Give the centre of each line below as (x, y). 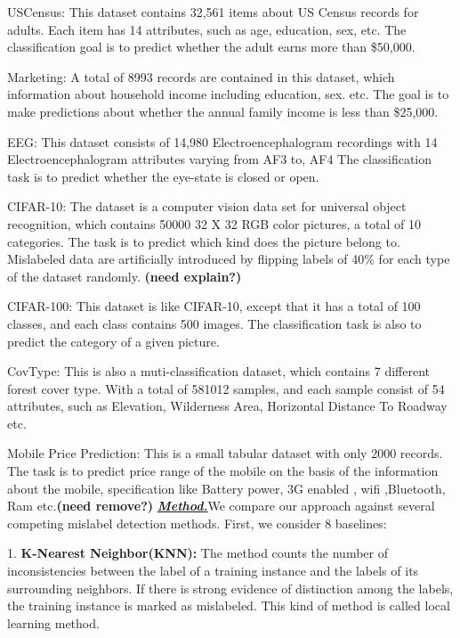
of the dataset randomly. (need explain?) (125, 276)
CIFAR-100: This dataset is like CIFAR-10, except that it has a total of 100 (214, 306)
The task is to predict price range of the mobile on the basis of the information (223, 471)
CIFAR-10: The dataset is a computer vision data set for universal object (207, 206)
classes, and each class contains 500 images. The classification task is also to (214, 323)
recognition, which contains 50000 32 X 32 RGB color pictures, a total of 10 (214, 223)
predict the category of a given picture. (113, 341)
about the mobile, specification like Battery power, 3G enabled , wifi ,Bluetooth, (226, 488)
